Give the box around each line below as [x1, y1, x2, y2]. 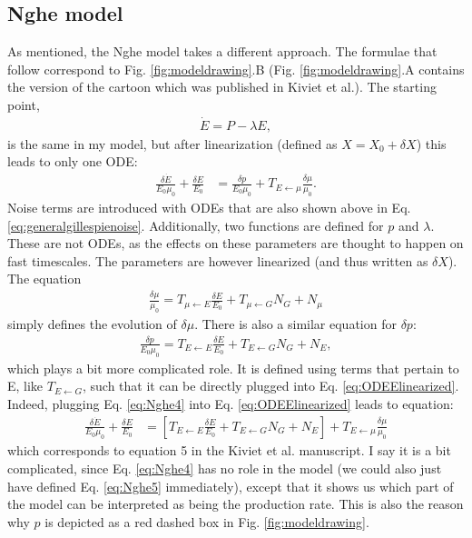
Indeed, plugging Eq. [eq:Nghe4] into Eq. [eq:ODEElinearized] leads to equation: [7, 394, 454, 413]
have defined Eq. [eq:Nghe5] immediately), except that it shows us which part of [7, 476, 454, 495]
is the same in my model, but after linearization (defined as [7, 134, 338, 153]
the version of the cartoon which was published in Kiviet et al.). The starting [7, 77, 437, 96]
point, [7, 95, 40, 114]
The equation [7, 269, 82, 288]
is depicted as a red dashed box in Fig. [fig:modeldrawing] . [44, 512, 369, 531]
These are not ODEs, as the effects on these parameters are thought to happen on [7, 234, 464, 253]
